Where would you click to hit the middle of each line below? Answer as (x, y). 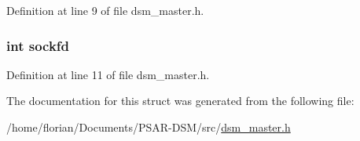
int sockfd (38, 45)
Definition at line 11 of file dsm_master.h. (108, 74)
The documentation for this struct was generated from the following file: (180, 101)
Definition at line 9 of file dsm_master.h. (105, 10)
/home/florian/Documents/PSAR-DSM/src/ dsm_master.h (149, 127)
